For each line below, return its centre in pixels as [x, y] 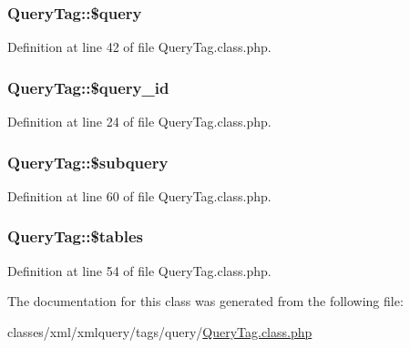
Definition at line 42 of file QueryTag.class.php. [139, 47]
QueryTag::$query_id [88, 87]
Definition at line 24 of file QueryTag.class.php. [139, 122]
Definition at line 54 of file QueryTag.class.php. [139, 270]
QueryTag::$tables [75, 236]
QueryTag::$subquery [88, 162]
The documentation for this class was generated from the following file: [205, 301]
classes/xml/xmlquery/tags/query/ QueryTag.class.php [160, 331]
